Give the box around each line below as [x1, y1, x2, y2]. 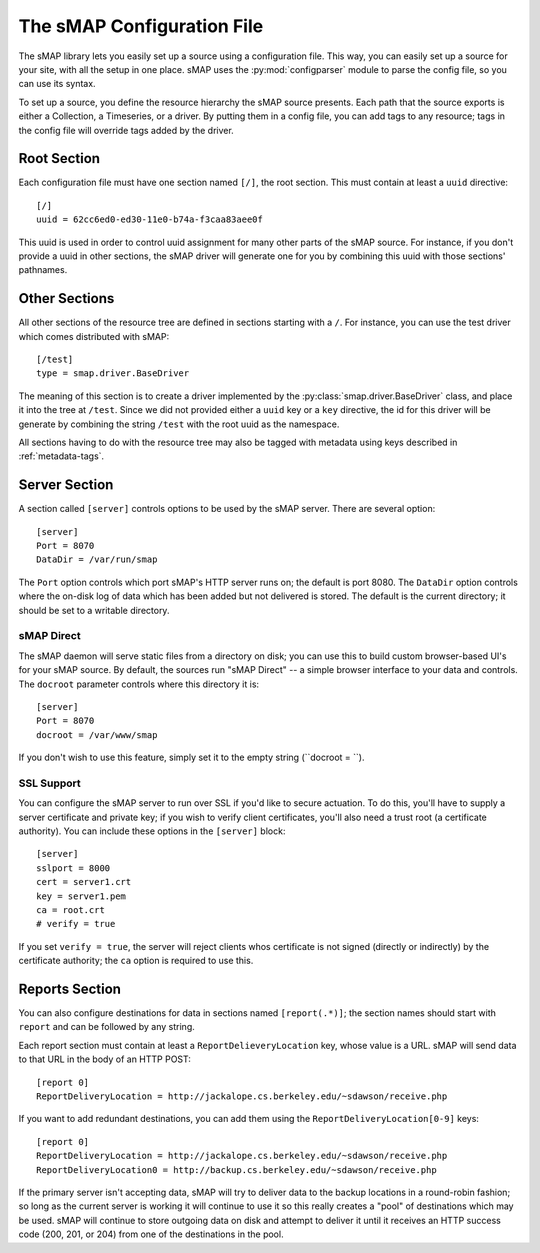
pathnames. [18, 264, 68, 276]
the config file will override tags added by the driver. [18, 124, 234, 136]
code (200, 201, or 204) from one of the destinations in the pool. [18, 1228, 284, 1240]
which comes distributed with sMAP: [18, 330, 170, 342]
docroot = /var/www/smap [36, 729, 158, 740]
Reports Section [18, 980, 122, 997]
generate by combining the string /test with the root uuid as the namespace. [18, 418, 340, 430]
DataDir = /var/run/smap [36, 554, 158, 565]
